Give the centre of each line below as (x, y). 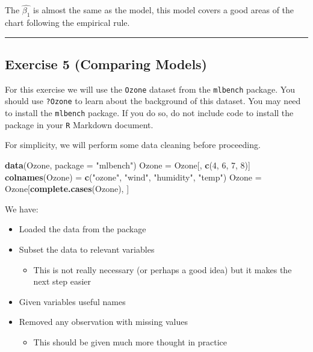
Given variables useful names (72, 301)
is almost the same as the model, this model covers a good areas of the (164, 10)
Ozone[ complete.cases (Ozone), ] (67, 189)
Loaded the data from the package (82, 229)
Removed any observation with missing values (103, 322)
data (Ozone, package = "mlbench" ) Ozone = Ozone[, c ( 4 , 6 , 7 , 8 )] (128, 165)
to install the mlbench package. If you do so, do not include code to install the (149, 113)
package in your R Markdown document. (79, 124)
